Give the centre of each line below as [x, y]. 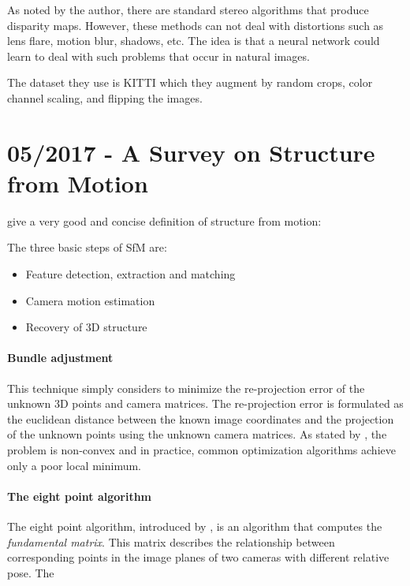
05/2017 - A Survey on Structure [191, 152]
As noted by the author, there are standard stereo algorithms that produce [188, 9]
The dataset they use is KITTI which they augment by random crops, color [190, 82]
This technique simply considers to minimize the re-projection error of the [186, 388]
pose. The [31, 572]
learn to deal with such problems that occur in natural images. [158, 56]
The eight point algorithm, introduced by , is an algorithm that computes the [195, 526]
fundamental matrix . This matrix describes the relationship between [171, 541]
